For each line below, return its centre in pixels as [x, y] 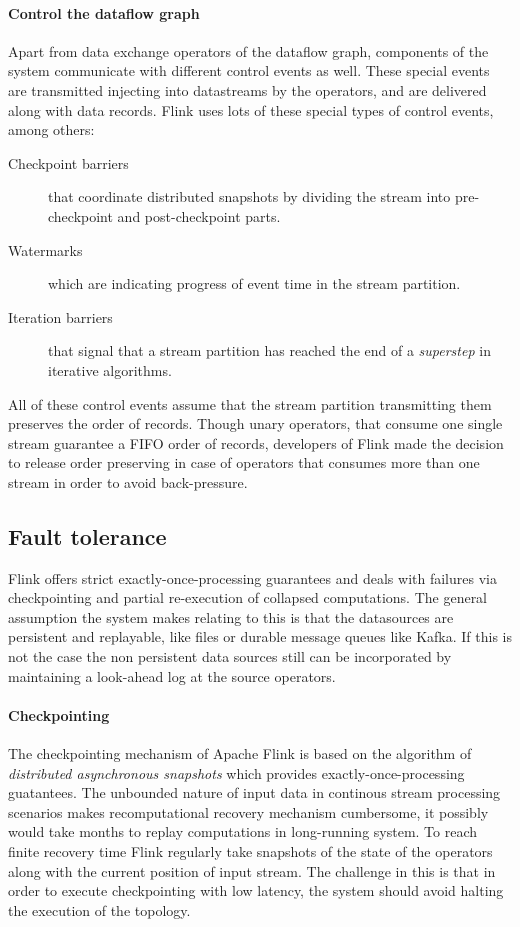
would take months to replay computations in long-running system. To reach [243, 831]
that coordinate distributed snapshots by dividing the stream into [249, 196]
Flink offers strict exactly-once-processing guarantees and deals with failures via [252, 577]
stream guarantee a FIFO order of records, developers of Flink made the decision [256, 442]
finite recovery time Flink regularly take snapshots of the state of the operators [250, 851]
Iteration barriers [60, 316]
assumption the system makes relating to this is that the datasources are [231, 616]
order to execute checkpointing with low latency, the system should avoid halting [256, 890]
